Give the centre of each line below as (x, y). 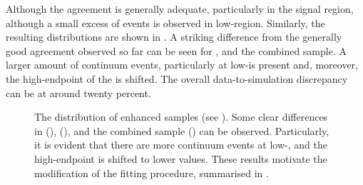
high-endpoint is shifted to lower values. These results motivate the (181, 158)
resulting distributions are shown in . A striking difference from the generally (174, 37)
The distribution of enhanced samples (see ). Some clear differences (181, 117)
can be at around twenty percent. (78, 92)
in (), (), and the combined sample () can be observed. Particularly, (182, 130)
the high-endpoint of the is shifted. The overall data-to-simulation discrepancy (177, 78)
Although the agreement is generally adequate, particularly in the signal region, (180, 9)
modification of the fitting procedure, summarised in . (152, 172)
